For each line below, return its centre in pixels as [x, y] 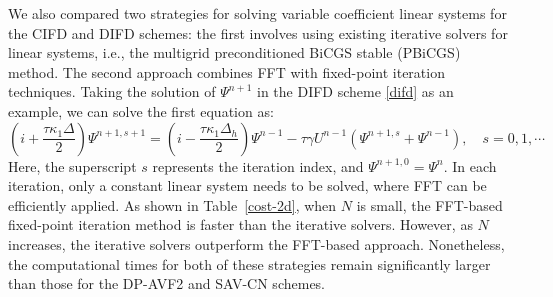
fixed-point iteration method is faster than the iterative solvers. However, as [240, 224]
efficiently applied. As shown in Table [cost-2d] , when [172, 204]
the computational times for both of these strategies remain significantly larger [249, 263]
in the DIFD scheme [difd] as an [355, 91]
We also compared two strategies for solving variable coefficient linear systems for [257, 13]
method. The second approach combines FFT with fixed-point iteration [226, 71]
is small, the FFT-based [429, 204]
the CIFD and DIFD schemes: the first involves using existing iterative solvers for [258, 32]
